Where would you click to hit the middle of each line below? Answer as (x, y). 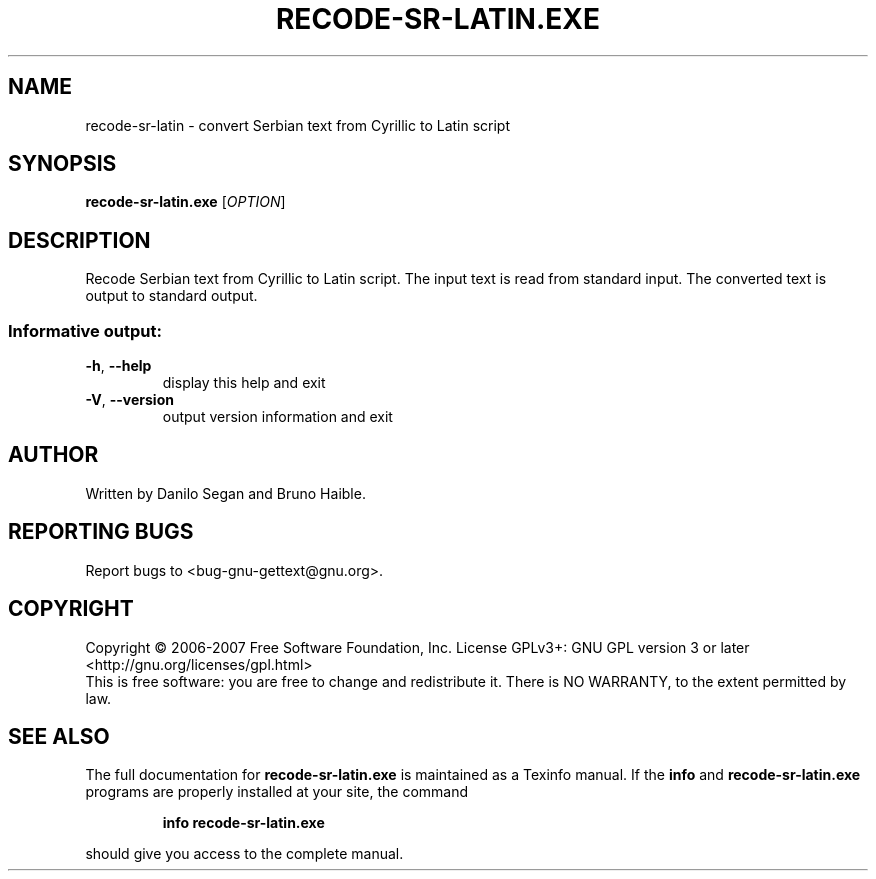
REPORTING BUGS (101, 532)
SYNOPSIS (62, 164)
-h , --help (118, 366)
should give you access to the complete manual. (244, 854)
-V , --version (129, 400)
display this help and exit (244, 383)
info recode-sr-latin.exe (243, 823)
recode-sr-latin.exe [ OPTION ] (185, 202)
